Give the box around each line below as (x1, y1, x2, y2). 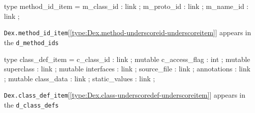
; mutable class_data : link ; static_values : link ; (4, 73, 155, 83)
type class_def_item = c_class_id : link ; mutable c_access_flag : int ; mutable (4, 54, 251, 64)
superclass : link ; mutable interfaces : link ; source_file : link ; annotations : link (4, 63, 251, 74)
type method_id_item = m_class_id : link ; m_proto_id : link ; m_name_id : (4, 1, 249, 11)
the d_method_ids (4, 37, 59, 47)
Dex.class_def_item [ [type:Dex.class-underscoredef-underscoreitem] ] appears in (4, 90, 246, 100)
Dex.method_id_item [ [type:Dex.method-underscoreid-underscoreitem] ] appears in (4, 27, 252, 38)
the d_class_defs (4, 99, 59, 110)
